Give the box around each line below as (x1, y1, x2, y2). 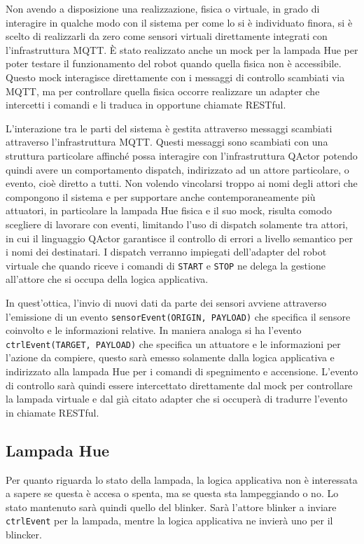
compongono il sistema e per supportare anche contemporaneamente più (6, 189, 316, 204)
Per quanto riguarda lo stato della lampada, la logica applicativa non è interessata (6, 472, 358, 487)
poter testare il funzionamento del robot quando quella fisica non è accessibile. (6, 56, 342, 71)
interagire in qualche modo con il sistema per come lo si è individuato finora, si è (6, 15, 353, 29)
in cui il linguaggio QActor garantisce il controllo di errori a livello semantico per (6, 230, 353, 245)
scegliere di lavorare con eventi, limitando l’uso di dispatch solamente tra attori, (6, 216, 348, 231)
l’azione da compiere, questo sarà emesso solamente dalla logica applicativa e (6, 350, 335, 365)
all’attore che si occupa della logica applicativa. (6, 272, 209, 286)
